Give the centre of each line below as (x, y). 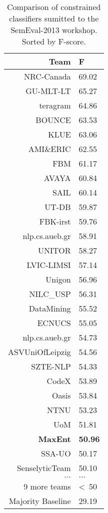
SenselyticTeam (44, 468)
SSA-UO (56, 453)
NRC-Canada (47, 76)
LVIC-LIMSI (49, 265)
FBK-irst (55, 221)
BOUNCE (53, 120)
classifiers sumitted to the (54, 18)
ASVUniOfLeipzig (39, 352)
